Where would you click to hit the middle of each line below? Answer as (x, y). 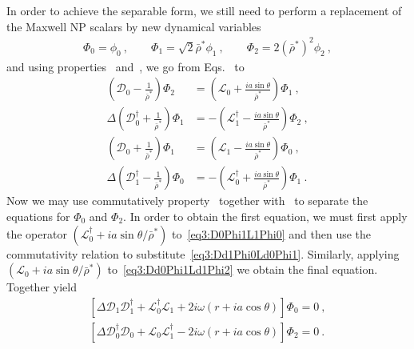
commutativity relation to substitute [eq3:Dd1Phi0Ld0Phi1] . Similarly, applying (203, 253)
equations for (38, 217)
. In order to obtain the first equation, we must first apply (265, 217)
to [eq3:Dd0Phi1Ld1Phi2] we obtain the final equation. (243, 269)
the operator (37, 233)
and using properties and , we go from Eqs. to (125, 66)
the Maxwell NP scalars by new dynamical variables (134, 26)
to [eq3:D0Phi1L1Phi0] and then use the (272, 233)
